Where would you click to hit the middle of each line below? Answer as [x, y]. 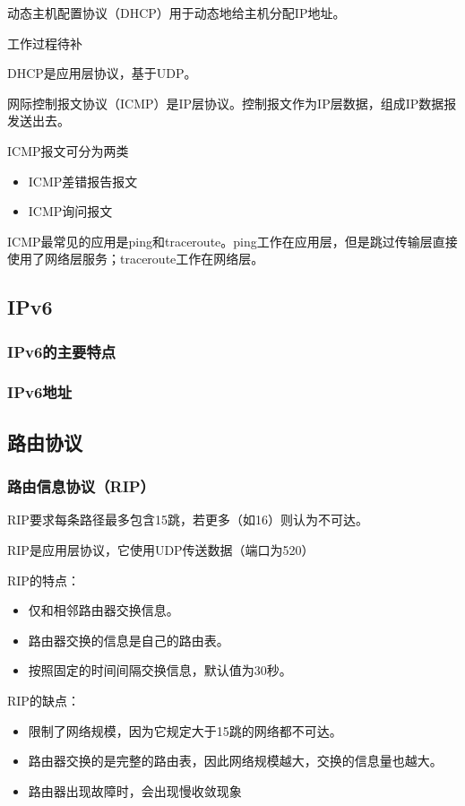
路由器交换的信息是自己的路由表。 [129, 640]
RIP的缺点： [43, 700]
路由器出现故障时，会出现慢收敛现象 [135, 790]
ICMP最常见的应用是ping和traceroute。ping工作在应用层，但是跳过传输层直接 [232, 241]
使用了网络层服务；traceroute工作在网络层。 [136, 259]
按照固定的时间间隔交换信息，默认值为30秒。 [160, 670]
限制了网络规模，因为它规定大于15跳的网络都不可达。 [185, 730]
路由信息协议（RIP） [81, 486]
